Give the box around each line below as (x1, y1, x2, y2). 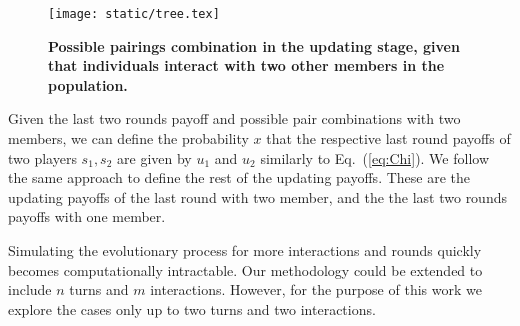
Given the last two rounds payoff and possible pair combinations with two (8, 108, 461, 129)
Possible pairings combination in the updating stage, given (48, 35, 460, 56)
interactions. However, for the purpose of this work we (150, 279, 482, 300)
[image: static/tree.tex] (48, 7, 220, 21)
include (8, 279, 52, 300)
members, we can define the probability (8, 128, 249, 149)
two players (8, 147, 77, 168)
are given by (117, 147, 192, 168)
